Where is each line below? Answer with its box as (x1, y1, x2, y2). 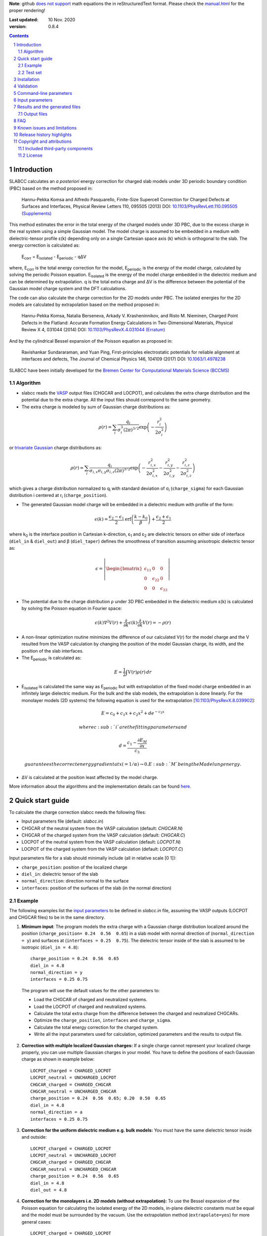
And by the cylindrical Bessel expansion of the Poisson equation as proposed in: (9, 338, 173, 344)
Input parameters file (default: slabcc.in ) (21, 818, 104, 824)
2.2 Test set (18, 69, 42, 75)
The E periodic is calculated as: (21, 655, 82, 662)
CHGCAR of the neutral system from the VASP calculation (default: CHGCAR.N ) (21, 825, 183, 831)
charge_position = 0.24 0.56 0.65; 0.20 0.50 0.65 (30, 1096, 166, 1101)
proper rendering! (9, 7, 45, 13)
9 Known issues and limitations (13, 125, 77, 131)
